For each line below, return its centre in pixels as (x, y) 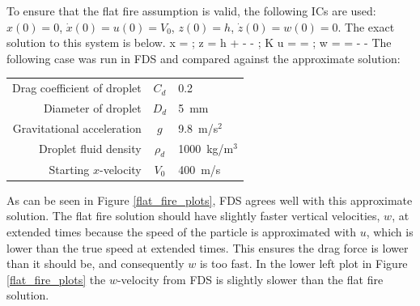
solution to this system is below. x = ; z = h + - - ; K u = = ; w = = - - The (199, 42)
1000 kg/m (206, 149)
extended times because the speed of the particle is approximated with (182, 231)
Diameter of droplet (92, 107)
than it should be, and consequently (95, 263)
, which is (390, 231)
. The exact (366, 26)
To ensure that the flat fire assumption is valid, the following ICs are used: (191, 11)
